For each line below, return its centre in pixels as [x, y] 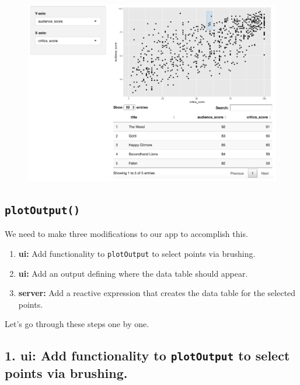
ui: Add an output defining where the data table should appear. [133, 273]
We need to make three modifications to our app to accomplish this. [126, 234]
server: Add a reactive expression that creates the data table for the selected [157, 293]
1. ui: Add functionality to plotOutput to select [147, 355]
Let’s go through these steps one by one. [77, 324]
